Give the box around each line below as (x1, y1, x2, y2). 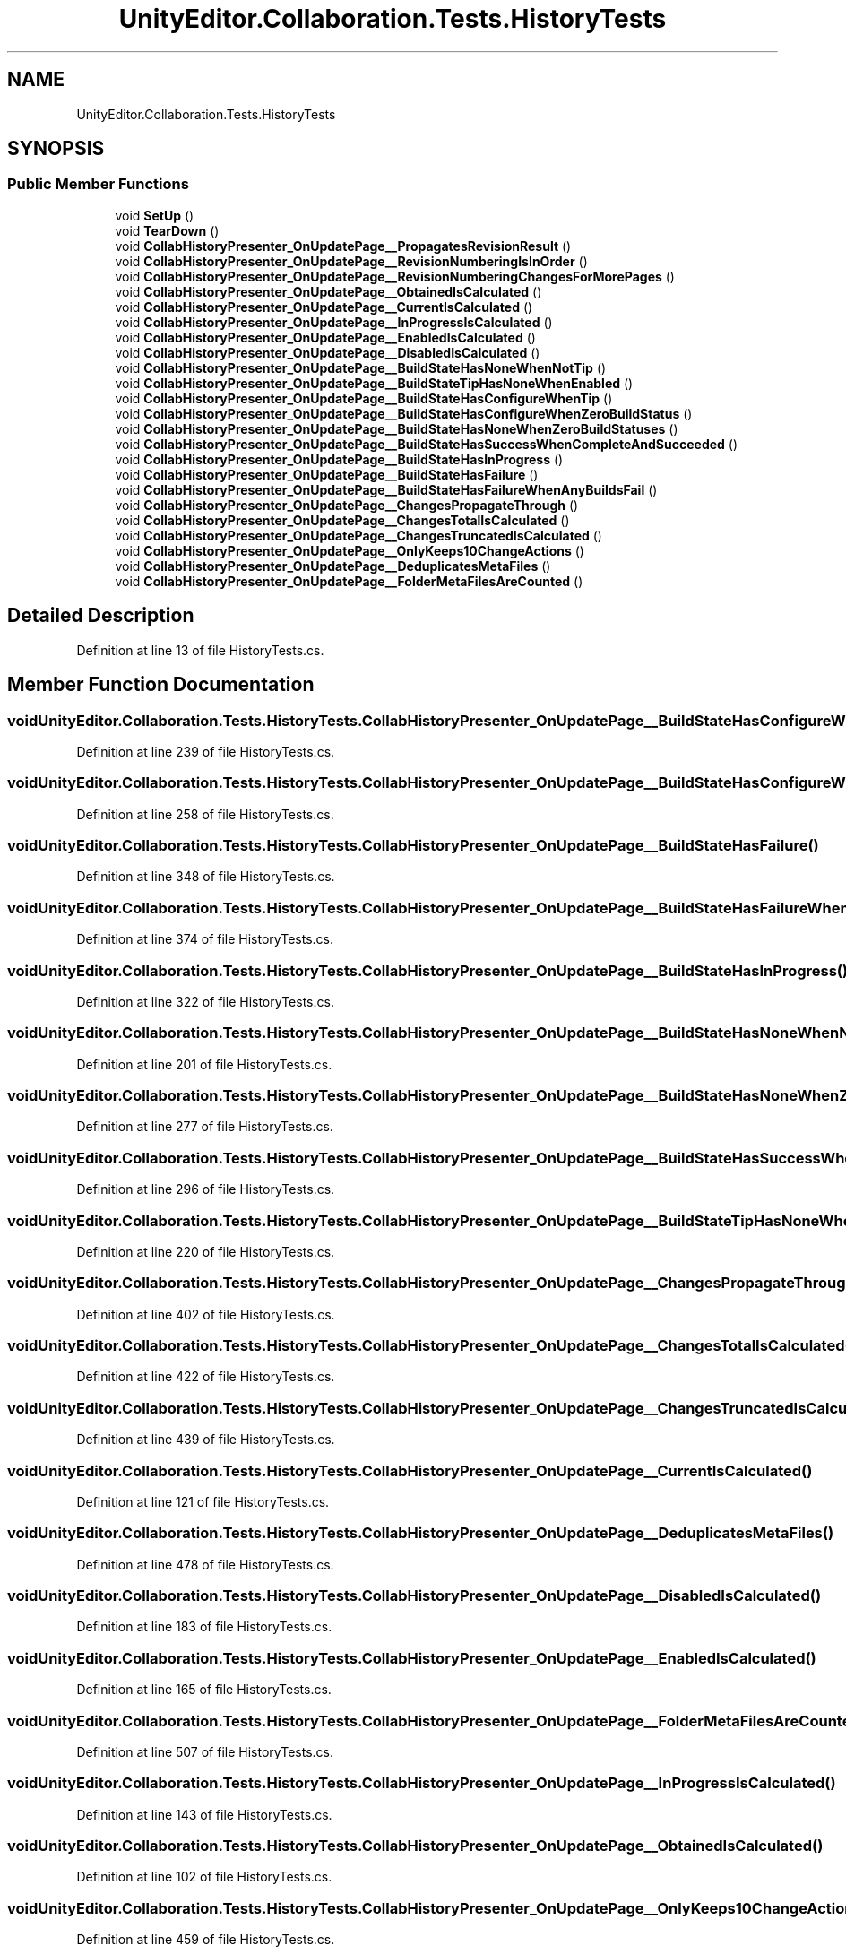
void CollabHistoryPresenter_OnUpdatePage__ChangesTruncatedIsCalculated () (115, 527, 602, 543)
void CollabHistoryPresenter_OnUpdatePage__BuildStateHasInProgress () (115, 451, 564, 467)
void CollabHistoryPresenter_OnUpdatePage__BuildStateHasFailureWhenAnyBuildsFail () (115, 481, 658, 497)
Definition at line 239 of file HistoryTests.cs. (76, 743, 335, 759)
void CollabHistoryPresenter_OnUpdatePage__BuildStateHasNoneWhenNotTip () (115, 359, 607, 376)
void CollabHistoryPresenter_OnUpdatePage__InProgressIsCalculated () (115, 314, 553, 330)
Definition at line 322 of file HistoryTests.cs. (76, 993, 334, 1009)
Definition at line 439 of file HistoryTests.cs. (76, 1431, 335, 1448)
